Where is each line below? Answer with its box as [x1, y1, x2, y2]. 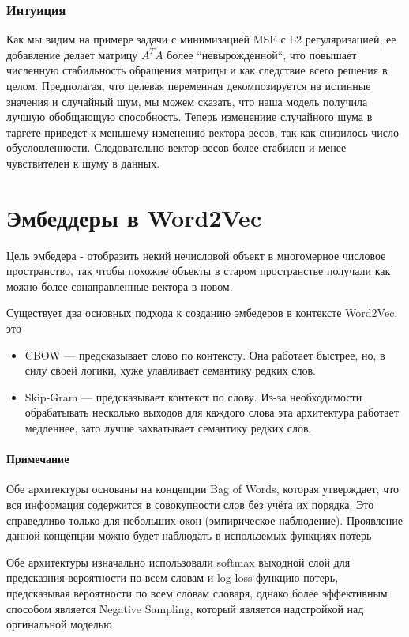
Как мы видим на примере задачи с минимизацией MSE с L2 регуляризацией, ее [6, 31, 396, 47]
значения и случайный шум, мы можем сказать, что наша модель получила [6, 92, 368, 109]
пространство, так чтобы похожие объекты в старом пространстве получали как [6, 262, 391, 279]
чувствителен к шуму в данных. [6, 154, 160, 171]
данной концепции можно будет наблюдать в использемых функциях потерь [6, 527, 372, 544]
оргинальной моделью [6, 616, 112, 632]
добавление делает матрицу [6, 46, 138, 62]
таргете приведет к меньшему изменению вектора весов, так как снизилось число [6, 123, 399, 140]
